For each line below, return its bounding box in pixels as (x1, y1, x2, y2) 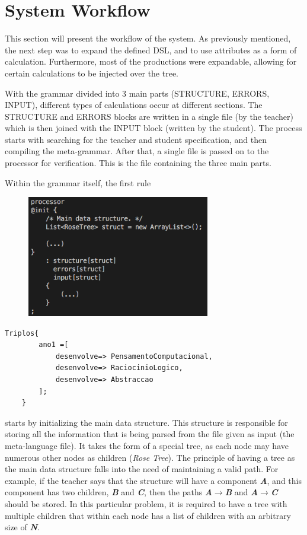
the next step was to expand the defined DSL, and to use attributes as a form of (5, 43, 297, 56)
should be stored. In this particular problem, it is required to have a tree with (5, 497, 287, 509)
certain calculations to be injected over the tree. (5, 66, 179, 79)
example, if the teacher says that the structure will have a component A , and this (5, 474, 302, 486)
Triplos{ (5, 329, 39, 337)
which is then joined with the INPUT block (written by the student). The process (5, 122, 302, 134)
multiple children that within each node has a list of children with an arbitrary (5, 509, 292, 521)
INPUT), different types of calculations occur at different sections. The (5, 98, 263, 111)
